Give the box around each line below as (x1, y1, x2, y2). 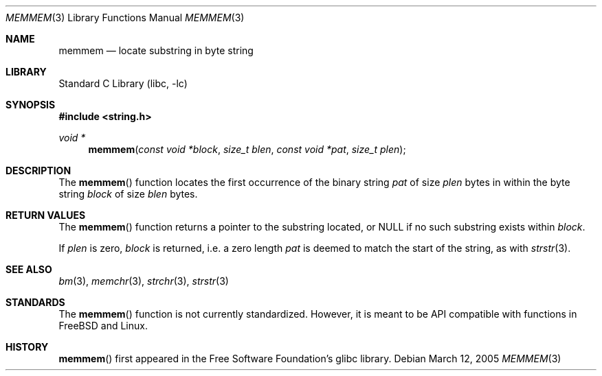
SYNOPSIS (5, 99, 56, 110)
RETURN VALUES (5, 209, 86, 221)
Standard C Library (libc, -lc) (58, 78, 188, 89)
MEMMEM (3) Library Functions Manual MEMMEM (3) (5, 12, 245, 23)
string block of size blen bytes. (58, 188, 198, 200)
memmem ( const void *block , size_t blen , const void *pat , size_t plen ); (88, 143, 406, 155)
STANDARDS (5, 296, 65, 308)
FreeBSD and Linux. (58, 320, 148, 331)
